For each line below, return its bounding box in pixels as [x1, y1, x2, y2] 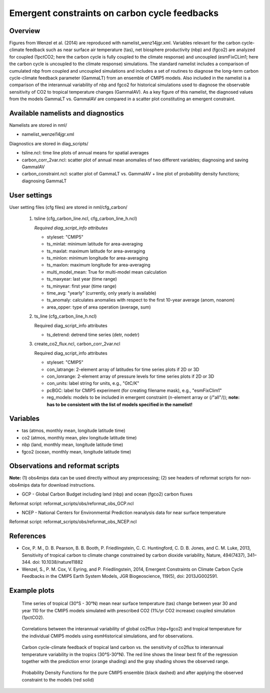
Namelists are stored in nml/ [9, 122, 67, 128]
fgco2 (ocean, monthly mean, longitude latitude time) [21, 448, 131, 454]
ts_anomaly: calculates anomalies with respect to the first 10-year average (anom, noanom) [46, 297, 235, 303]
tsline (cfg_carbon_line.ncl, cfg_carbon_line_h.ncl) [34, 215, 137, 221]
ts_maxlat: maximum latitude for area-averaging [46, 248, 145, 254]
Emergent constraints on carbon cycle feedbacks [9, 8, 219, 19]
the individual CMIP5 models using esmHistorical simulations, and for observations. [21, 633, 193, 639]
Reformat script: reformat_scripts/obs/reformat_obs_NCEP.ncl [9, 519, 137, 525]
